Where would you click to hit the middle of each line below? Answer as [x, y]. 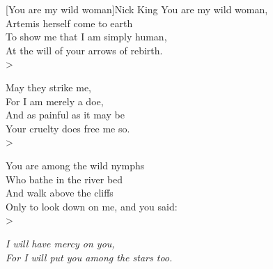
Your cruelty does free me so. [68, 128]
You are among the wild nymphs [75, 165]
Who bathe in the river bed [64, 179]
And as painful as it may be [65, 115]
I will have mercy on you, [60, 243]
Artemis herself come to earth [69, 23]
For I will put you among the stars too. [89, 257]
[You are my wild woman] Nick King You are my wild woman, [137, 9]
